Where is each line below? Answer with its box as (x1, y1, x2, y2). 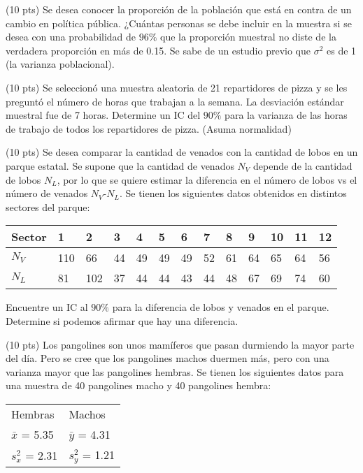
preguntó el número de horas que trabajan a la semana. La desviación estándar (6, 94, 344, 108)
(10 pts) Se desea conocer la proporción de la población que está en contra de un (6, 2, 352, 16)
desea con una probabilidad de (6, 29, 136, 44)
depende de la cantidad (253, 158, 353, 173)
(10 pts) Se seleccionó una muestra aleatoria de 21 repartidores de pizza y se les (6, 80, 348, 94)
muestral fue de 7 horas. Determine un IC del (6, 108, 201, 122)
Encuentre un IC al (6, 300, 88, 314)
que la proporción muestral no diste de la (160, 29, 336, 44)
